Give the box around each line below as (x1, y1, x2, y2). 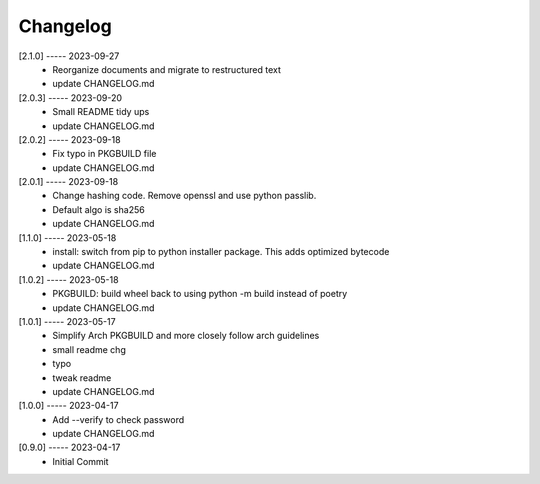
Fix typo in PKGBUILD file (52, 148, 157, 160)
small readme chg (52, 343, 127, 355)
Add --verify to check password (52, 413, 185, 425)
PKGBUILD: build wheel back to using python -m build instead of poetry (52, 288, 348, 300)
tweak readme (52, 371, 112, 384)
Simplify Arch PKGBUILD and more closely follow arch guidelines (52, 330, 320, 342)
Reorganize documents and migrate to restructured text (52, 63, 282, 75)
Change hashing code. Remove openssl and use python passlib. (52, 190, 317, 202)
